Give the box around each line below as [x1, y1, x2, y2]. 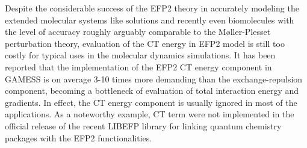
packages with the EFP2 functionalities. [5, 131, 152, 144]
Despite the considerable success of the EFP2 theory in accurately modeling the [5, 2, 299, 14]
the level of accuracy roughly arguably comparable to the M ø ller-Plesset [5, 25, 271, 38]
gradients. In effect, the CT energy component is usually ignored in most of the [5, 96, 297, 108]
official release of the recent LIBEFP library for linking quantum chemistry [5, 119, 282, 132]
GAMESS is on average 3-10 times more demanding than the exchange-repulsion [5, 72, 303, 85]
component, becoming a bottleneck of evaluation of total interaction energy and [5, 84, 299, 97]
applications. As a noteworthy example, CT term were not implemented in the [5, 108, 294, 120]
